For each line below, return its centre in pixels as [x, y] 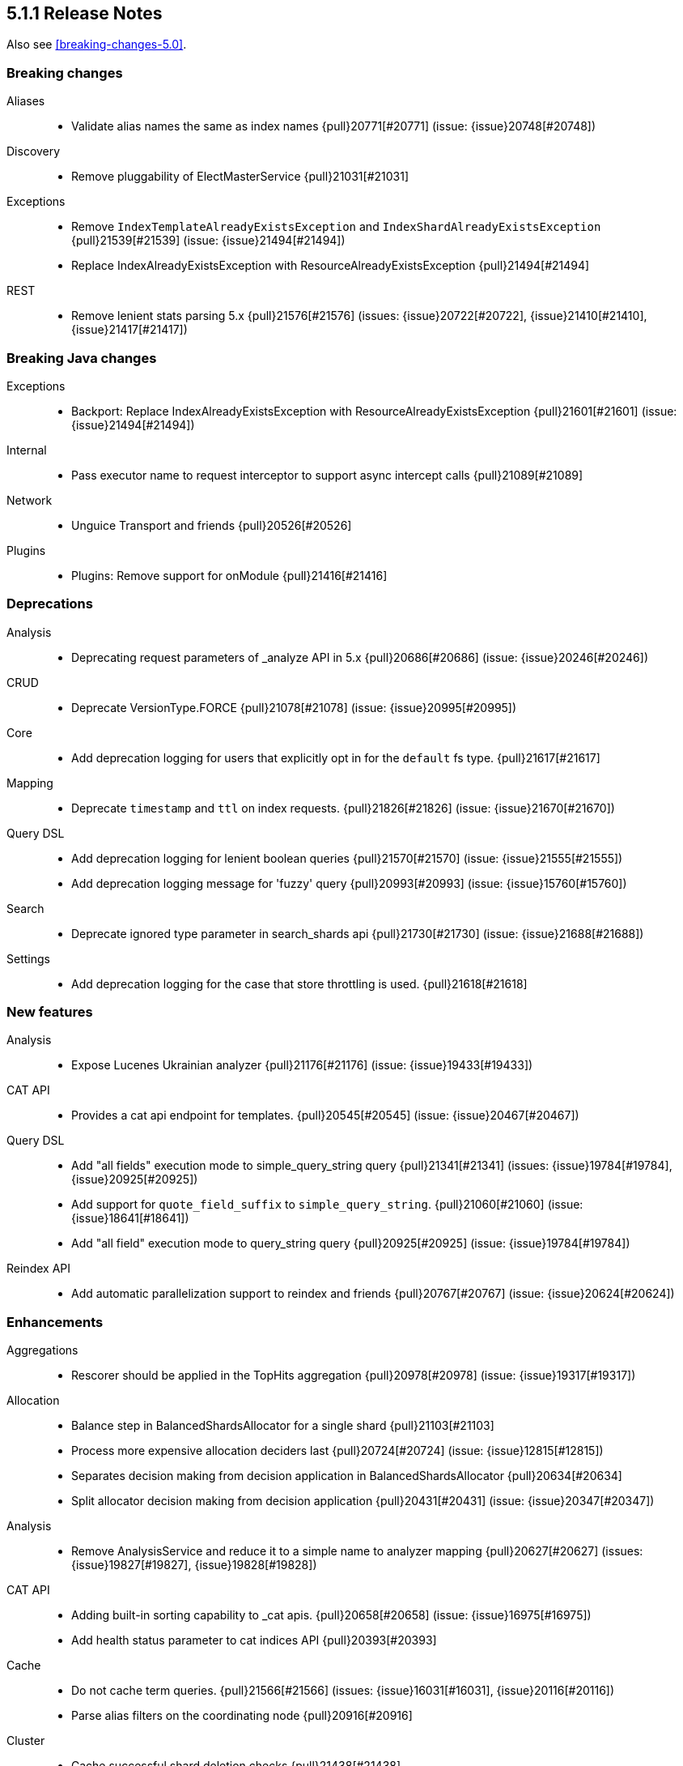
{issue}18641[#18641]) [130, 1218]
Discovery [34, 151]
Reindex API [38, 1269]
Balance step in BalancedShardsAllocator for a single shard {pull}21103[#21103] [283, 1426]
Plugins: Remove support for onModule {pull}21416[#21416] [229, 575]
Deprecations [50, 604]
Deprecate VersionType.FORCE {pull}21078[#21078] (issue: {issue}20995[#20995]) [294, 707]
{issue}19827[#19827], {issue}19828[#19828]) [194, 1565]
